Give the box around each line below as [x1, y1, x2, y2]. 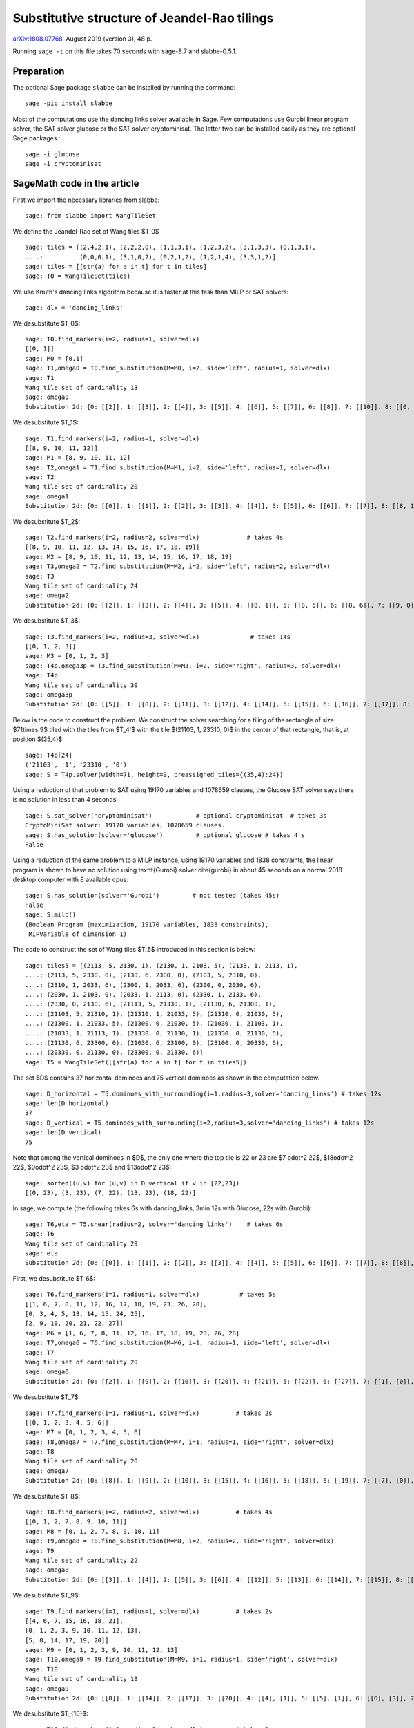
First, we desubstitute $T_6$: [12, 1274, 96, 1282]
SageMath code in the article [12, 178, 139, 189]
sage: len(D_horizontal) [25, 1099, 109, 1107]
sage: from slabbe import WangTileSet [25, 212, 157, 220]
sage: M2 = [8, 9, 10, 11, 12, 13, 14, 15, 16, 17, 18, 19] [25, 553, 233, 561]
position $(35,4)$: [12, 735, 65, 743]
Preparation [12, 65, 65, 77]
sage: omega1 [25, 492, 69, 500]
